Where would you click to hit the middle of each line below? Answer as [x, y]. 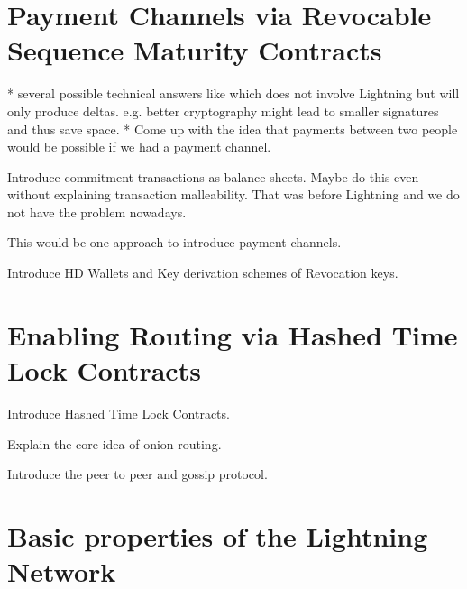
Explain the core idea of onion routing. [114, 443]
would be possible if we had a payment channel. [139, 147]
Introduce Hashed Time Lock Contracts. [119, 413]
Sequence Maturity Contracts [195, 50]
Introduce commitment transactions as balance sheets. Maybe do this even [213, 176]
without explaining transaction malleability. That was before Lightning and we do [233, 194]
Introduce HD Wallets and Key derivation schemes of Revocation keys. [203, 273]
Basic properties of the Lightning [218, 535]
